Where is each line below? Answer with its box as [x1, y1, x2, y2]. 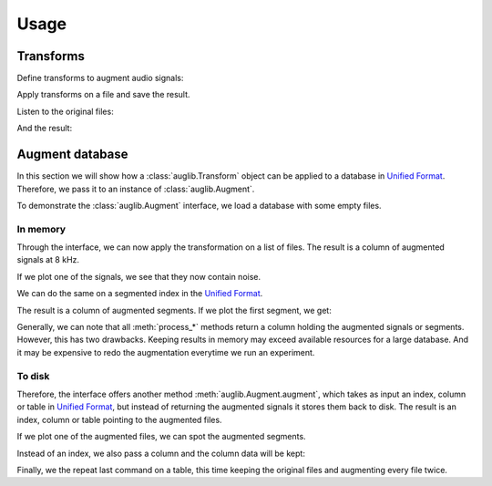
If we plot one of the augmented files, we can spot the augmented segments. [16, 431, 306, 442]
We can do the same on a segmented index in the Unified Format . [16, 288, 263, 299]
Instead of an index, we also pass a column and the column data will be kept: [16, 448, 305, 459]
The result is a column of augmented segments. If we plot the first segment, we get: [16, 305, 332, 315]
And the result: [16, 123, 73, 134]
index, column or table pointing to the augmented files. [16, 414, 222, 425]
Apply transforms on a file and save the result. [16, 89, 190, 100]
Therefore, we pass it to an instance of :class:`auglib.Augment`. [16, 183, 255, 194]
